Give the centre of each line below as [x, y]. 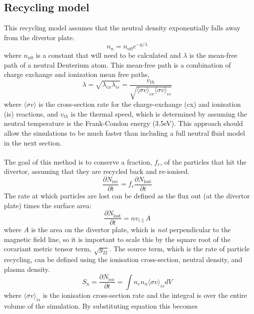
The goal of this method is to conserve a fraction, [78, 161]
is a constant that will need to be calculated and [108, 55]
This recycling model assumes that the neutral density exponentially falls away [122, 28]
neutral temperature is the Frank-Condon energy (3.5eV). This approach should [124, 123]
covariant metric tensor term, [48, 249]
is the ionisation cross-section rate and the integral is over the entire [145, 295]
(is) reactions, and [31, 113]
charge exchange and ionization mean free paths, [77, 74]
